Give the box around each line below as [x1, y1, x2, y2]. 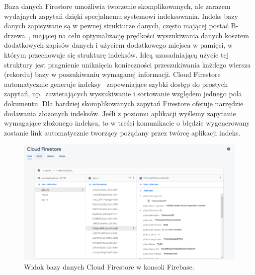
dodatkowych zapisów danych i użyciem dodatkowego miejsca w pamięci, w [4, 40, 233, 50]
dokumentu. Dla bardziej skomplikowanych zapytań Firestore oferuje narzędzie [4, 98, 244, 108]
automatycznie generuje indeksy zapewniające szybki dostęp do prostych [4, 78, 228, 89]
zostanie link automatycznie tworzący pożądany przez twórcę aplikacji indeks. [4, 127, 241, 137]
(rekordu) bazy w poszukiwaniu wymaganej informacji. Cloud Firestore [4, 69, 221, 79]
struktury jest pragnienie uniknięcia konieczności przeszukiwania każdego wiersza [4, 59, 251, 69]
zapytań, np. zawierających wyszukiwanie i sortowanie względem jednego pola [4, 88, 242, 99]
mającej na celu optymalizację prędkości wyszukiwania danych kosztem [32, 30, 249, 40]
